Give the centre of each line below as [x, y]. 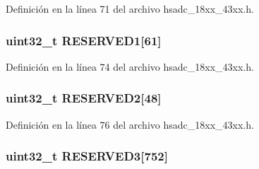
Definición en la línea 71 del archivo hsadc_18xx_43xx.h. [130, 8]
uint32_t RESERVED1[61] [84, 40]
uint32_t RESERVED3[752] [87, 156]
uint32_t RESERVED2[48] [84, 98]
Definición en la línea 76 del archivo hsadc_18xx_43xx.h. [130, 124]
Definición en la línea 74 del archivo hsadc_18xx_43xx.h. [130, 66]
